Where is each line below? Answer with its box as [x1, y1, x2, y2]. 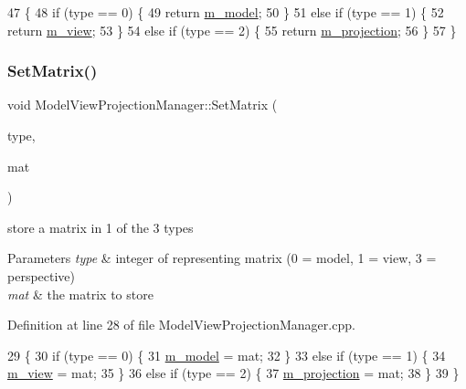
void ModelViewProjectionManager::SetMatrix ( [7, 95, 278, 114]
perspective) [7, 266, 76, 285]
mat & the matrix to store [7, 284, 154, 303]
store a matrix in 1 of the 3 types [7, 217, 194, 237]
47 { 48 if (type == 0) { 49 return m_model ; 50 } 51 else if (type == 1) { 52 [7, 3, 444, 21]
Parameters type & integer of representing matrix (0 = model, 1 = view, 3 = [7, 248, 437, 268]
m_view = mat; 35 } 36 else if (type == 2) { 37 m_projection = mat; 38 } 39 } [7, 363, 460, 383]
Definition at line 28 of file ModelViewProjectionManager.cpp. [7, 315, 355, 334]
